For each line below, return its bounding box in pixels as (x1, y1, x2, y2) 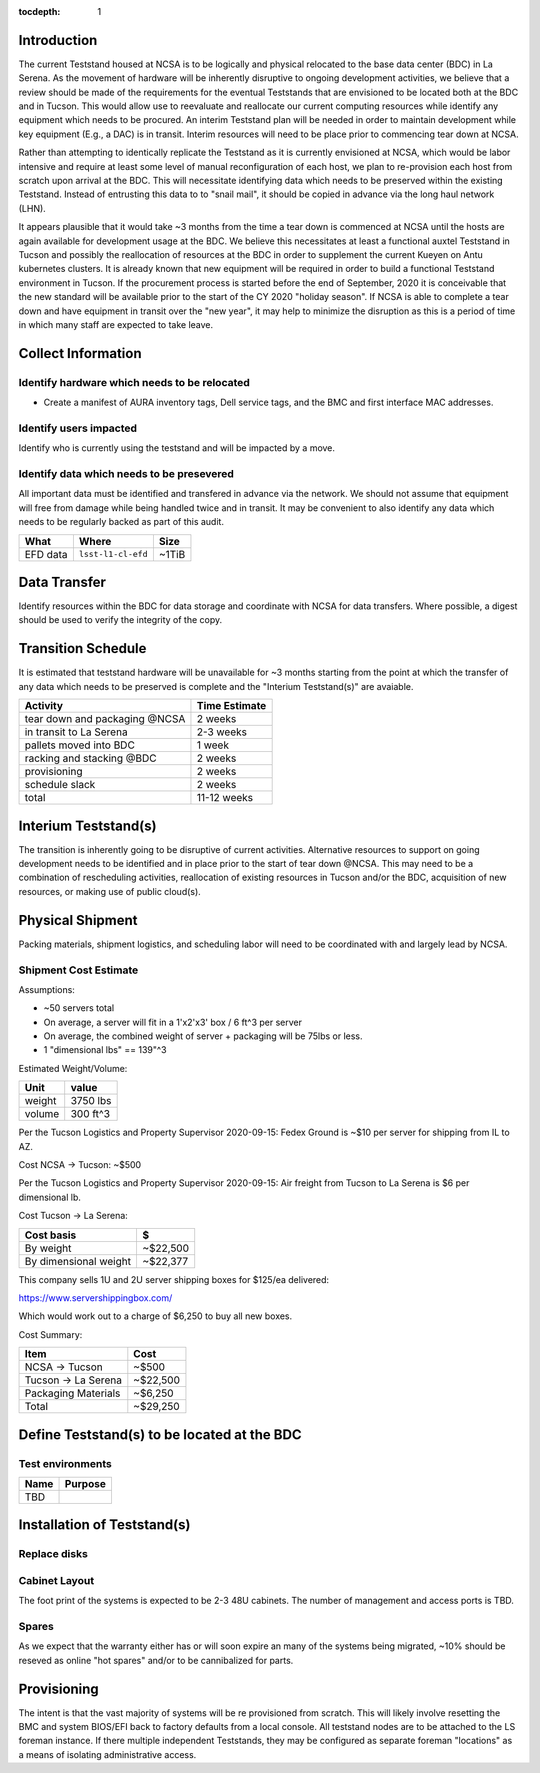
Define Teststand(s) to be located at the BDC (18, 1426, 302, 1443)
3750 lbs (70, 1094, 112, 1108)
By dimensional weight (24, 1254, 132, 1268)
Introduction (18, 31, 98, 49)
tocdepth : (18, 6, 61, 17)
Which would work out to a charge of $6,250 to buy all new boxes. (18, 1310, 293, 1322)
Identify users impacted (18, 421, 138, 435)
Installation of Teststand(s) (18, 1516, 191, 1534)
